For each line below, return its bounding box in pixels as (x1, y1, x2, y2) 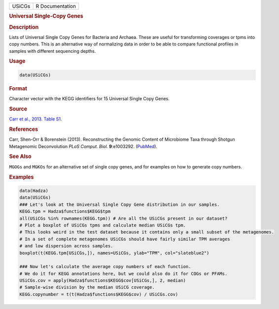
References (9, 126, 38, 133)
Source (9, 105, 28, 112)
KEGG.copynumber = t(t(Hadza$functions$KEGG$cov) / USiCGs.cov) (19, 291, 178, 297)
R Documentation (35, 3, 76, 9)
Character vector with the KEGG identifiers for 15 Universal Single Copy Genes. (9, 96, 170, 102)
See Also (9, 153, 32, 160)
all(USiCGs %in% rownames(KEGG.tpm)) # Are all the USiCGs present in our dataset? (19, 215, 228, 221)
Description (9, 24, 39, 31)
